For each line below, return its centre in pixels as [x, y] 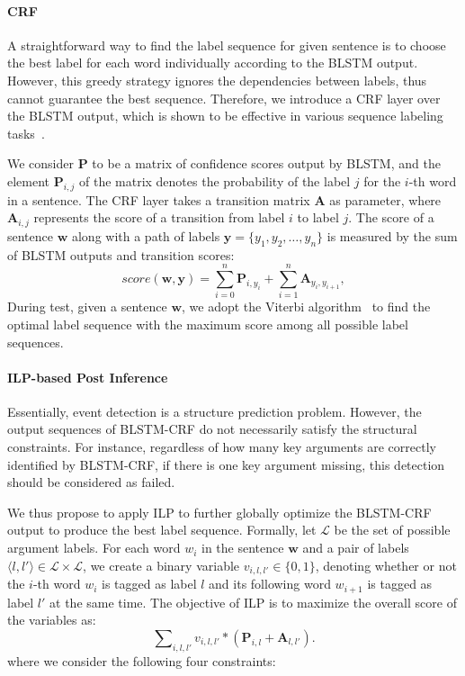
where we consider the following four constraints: [142, 660]
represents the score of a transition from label [159, 217]
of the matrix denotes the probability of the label [215, 180]
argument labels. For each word [94, 548]
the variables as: [52, 620]
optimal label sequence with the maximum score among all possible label [208, 324]
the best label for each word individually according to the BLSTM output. [213, 63]
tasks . [26, 133]
